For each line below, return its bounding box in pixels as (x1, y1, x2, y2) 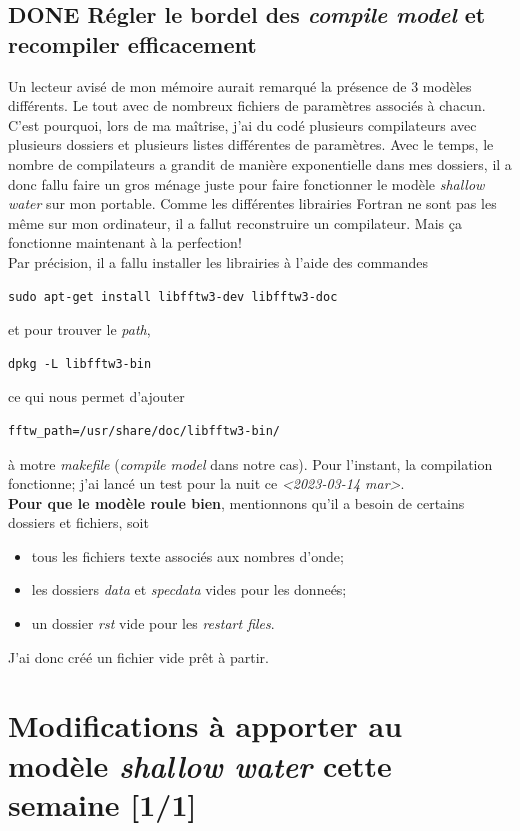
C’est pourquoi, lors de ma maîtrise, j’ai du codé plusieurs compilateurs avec (8, 114, 477, 135)
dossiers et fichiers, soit (8, 512, 149, 533)
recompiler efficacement (8, 28, 257, 59)
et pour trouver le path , (8, 319, 151, 340)
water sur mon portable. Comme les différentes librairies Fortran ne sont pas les (8, 193, 497, 214)
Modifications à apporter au (8, 705, 403, 746)
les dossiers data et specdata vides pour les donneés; (31, 579, 347, 600)
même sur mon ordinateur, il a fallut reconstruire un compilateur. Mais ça (8, 212, 462, 233)
